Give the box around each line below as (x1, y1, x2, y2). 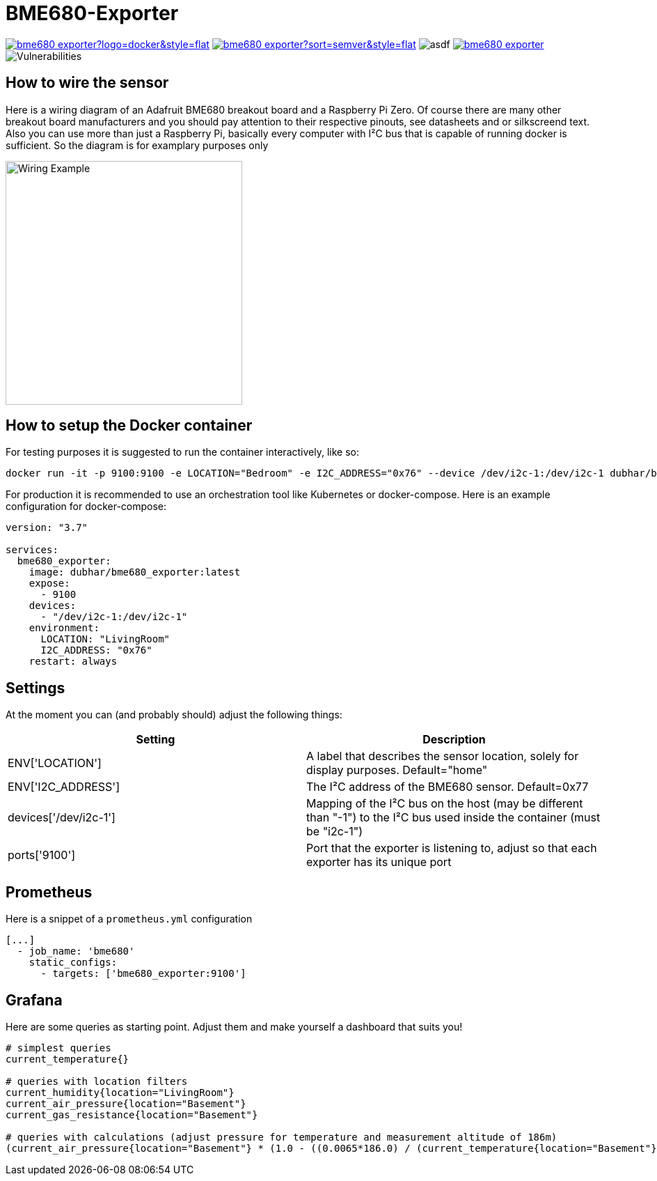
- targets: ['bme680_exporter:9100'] (40, 968, 246, 980)
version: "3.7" (6, 522, 88, 534)
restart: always (29, 656, 118, 667)
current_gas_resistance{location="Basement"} (6, 1109, 258, 1120)
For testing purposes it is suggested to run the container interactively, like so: (6, 446, 359, 458)
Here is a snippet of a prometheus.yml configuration (6, 913, 253, 925)
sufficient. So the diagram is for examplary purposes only (6, 139, 269, 151)
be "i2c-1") (306, 824, 363, 839)
